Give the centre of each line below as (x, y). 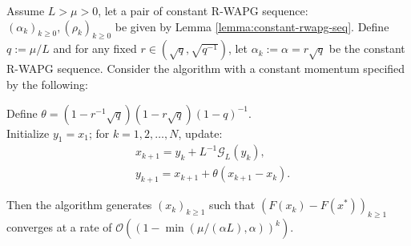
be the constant (367, 48)
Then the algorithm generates (79, 205)
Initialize (28, 133)
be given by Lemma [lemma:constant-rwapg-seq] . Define (252, 26)
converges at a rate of (59, 227)
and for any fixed (95, 48)
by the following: (47, 84)
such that (232, 205)
